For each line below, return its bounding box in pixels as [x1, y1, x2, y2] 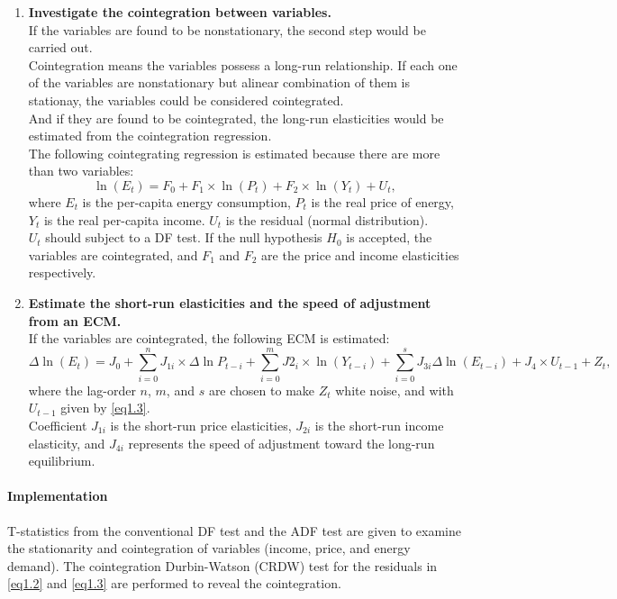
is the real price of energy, [311, 192, 454, 211]
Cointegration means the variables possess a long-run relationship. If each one [28, 55, 458, 74]
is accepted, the [346, 228, 432, 247]
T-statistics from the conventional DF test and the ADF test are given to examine [7, 521, 462, 540]
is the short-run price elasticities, [110, 416, 292, 434]
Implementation [7, 486, 108, 505]
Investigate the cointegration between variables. [28, 3, 331, 21]
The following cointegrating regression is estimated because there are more [28, 143, 440, 162]
